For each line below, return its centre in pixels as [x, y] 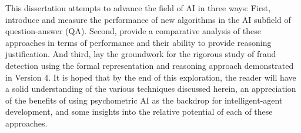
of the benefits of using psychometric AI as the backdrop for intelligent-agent [144, 100]
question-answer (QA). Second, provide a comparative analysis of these [133, 31]
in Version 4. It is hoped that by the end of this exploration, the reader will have [151, 77]
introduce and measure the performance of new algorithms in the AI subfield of [148, 19]
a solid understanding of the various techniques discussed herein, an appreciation [151, 89]
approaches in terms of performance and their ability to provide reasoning [138, 42]
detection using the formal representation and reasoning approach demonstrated [150, 65]
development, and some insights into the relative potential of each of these [139, 112]
